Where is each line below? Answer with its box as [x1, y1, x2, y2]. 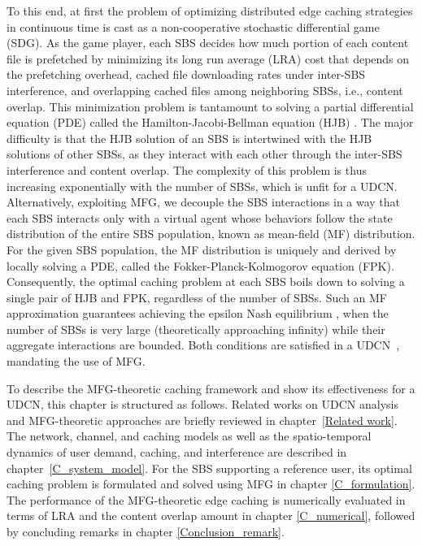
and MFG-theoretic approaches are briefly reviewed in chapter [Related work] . [7, 411, 398, 428]
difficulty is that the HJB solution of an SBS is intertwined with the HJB [7, 129, 372, 146]
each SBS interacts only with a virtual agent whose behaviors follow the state [7, 209, 393, 226]
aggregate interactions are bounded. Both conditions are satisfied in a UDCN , [7, 336, 400, 353]
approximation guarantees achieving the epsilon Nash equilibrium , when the [7, 305, 389, 322]
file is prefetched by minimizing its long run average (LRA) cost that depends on [7, 50, 410, 67]
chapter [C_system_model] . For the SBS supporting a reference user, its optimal [7, 459, 412, 476]
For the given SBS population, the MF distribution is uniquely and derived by [7, 240, 397, 258]
